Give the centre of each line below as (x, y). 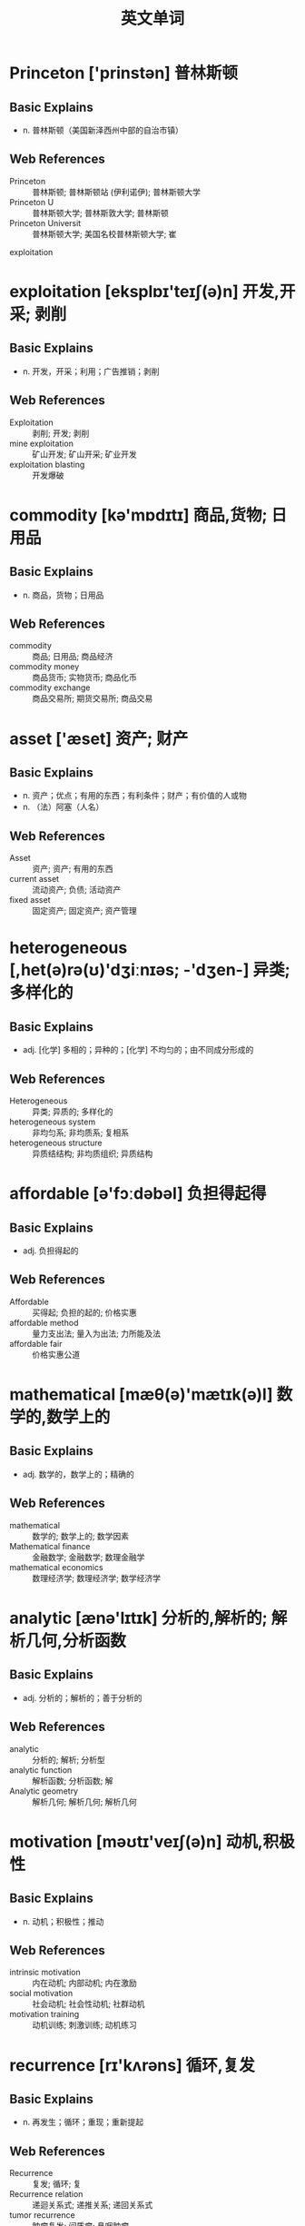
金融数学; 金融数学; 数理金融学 (89, 1557)
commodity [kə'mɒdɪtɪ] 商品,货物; (138, 515)
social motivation (41, 1994)
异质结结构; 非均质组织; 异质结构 (93, 1153)
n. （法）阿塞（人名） (63, 807)
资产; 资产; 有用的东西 (73, 869)
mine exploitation (42, 443)
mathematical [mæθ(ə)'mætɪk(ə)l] (142, 1395)
